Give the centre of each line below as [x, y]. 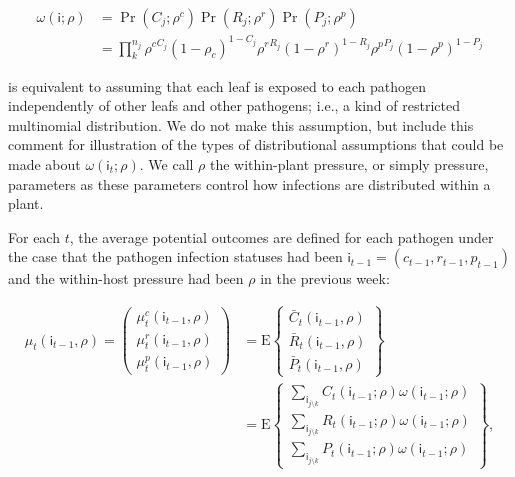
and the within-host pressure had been [126, 278]
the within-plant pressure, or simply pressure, [349, 163]
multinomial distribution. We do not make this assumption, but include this [241, 124]
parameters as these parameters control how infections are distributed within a [249, 183]
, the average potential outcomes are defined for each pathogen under [281, 236]
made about [44, 163]
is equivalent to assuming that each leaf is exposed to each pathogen [217, 85]
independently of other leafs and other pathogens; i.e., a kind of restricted [234, 105]
